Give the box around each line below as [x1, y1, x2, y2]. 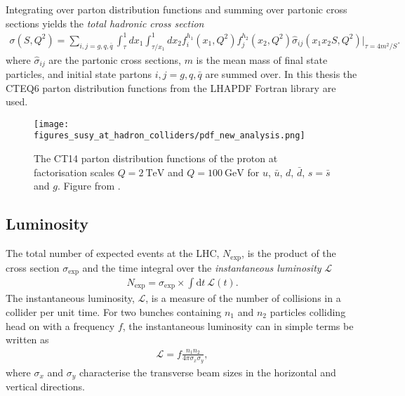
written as [6, 332, 49, 347]
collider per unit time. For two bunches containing [6, 305, 222, 319]
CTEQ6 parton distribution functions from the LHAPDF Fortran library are [6, 80, 336, 95]
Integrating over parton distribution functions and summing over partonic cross [6, 2, 347, 16]
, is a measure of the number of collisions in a [145, 291, 341, 305]
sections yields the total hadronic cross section [6, 15, 204, 30]
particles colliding [270, 305, 346, 319]
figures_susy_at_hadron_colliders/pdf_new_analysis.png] [34, 131, 305, 141]
